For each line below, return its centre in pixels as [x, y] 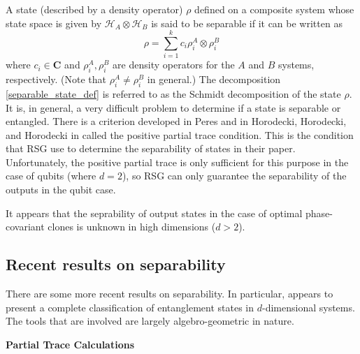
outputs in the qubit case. [61, 190]
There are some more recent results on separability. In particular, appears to [170, 294]
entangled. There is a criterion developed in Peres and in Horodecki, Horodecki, [176, 121]
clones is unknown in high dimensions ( [132, 227]
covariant [25, 227]
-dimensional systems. [308, 307]
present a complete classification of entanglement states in [130, 307]
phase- [319, 213]
